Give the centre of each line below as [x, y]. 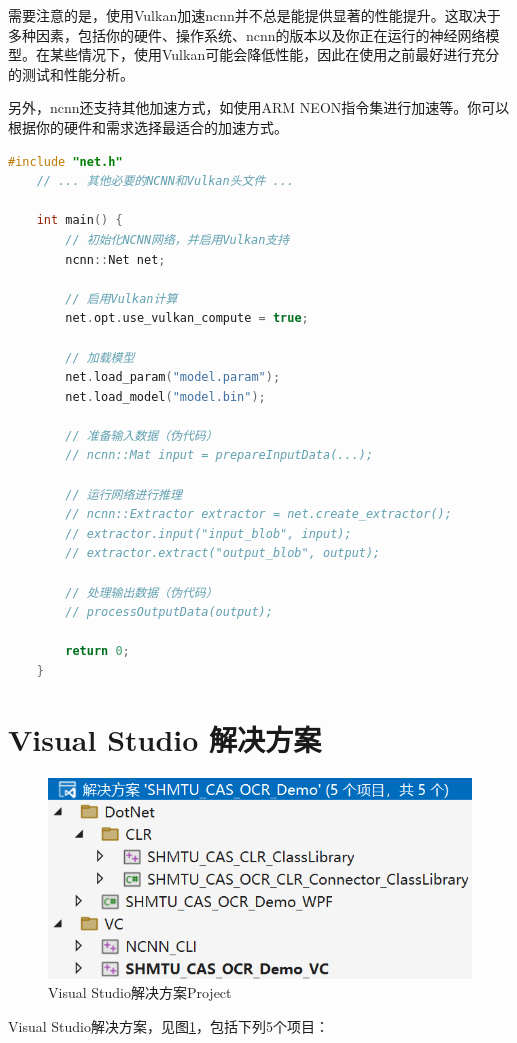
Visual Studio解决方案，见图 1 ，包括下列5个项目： [168, 1026]
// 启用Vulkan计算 [121, 298]
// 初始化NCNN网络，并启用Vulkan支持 [177, 239]
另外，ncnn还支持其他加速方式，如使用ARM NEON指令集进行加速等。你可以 [259, 107]
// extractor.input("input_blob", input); [208, 533]
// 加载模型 [100, 357]
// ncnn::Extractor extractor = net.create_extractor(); [258, 514]
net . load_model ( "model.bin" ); [165, 396]
